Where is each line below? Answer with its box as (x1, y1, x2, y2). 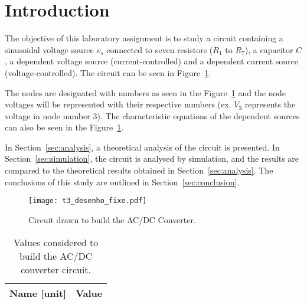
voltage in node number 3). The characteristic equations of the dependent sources (5, 109, 300, 122)
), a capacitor (244, 43, 293, 55)
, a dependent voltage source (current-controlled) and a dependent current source (5, 55, 299, 67)
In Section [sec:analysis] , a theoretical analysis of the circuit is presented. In (5, 140, 280, 153)
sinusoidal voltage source (5, 43, 94, 55)
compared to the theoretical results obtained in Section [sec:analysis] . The (5, 164, 273, 176)
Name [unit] (9, 286, 67, 300)
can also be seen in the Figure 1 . (5, 121, 124, 133)
